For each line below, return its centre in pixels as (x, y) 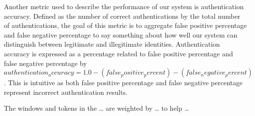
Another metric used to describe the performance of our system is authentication (124, 6)
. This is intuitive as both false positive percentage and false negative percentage (123, 83)
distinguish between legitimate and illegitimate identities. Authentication (112, 44)
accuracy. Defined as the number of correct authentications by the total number (122, 16)
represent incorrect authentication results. (66, 92)
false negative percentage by (45, 63)
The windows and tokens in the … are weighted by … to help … (97, 108)
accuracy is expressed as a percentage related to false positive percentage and (119, 53)
